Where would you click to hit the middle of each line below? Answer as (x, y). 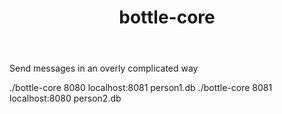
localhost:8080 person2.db (65, 98)
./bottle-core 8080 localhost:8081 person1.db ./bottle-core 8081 (141, 88)
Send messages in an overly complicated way (104, 68)
